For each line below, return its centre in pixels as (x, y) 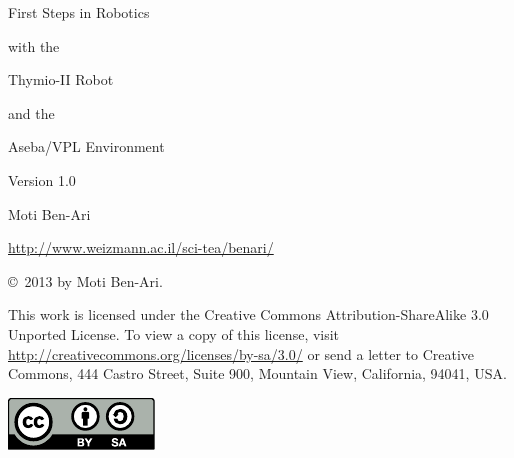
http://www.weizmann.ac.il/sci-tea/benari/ (141, 247)
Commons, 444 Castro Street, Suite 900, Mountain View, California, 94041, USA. (257, 373)
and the (31, 112)
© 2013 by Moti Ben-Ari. (85, 280)
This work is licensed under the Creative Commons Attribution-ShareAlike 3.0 (248, 314)
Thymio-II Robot (61, 79)
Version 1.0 (42, 179)
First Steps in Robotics (79, 12)
